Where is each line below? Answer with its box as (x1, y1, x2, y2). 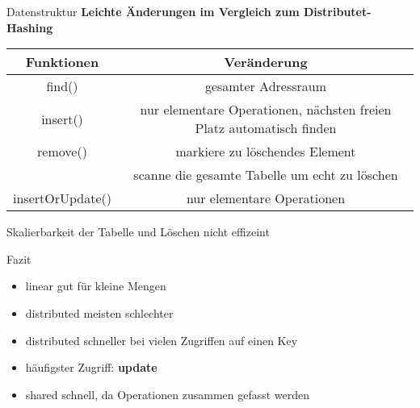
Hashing (6, 19, 53, 35)
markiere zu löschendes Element (175, 142, 356, 161)
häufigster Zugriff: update (25, 359, 157, 376)
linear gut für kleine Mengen (25, 277, 166, 294)
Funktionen (25, 52, 99, 72)
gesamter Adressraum (204, 77, 327, 96)
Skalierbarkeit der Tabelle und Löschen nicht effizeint (6, 223, 270, 240)
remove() (37, 142, 87, 161)
